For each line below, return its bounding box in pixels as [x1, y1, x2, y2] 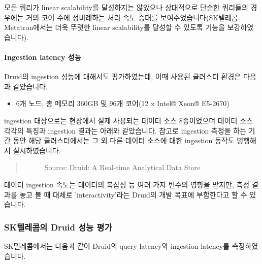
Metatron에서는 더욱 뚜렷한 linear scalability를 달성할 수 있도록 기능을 [4, 22, 225, 32]
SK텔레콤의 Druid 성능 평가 [4, 220, 112, 233]
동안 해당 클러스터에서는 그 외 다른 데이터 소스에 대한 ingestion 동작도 [13, 135, 235, 146]
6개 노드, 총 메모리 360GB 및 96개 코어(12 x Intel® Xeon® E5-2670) [16, 98, 230, 109]
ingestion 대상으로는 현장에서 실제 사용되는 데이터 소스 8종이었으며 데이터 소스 [4, 115, 253, 125]
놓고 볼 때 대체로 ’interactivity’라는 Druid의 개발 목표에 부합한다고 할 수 [19, 189, 247, 200]
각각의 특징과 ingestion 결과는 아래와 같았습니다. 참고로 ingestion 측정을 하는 [4, 125, 246, 136]
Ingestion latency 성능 [4, 51, 81, 62]
